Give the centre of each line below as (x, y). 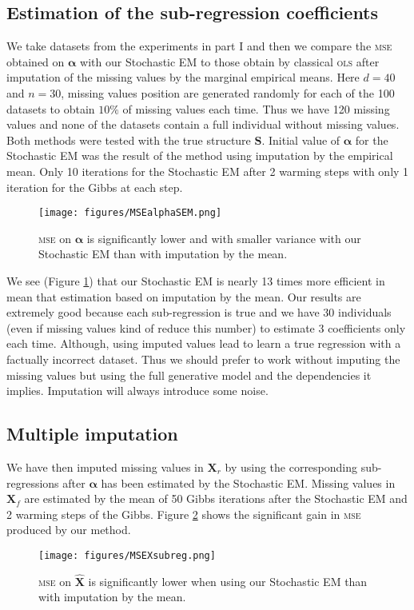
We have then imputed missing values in (105, 466)
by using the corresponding (291, 466)
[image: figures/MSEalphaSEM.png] (130, 213)
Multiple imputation (92, 434)
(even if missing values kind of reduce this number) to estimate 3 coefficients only (206, 327)
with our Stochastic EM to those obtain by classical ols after (230, 61)
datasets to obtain (51, 108)
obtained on (36, 61)
